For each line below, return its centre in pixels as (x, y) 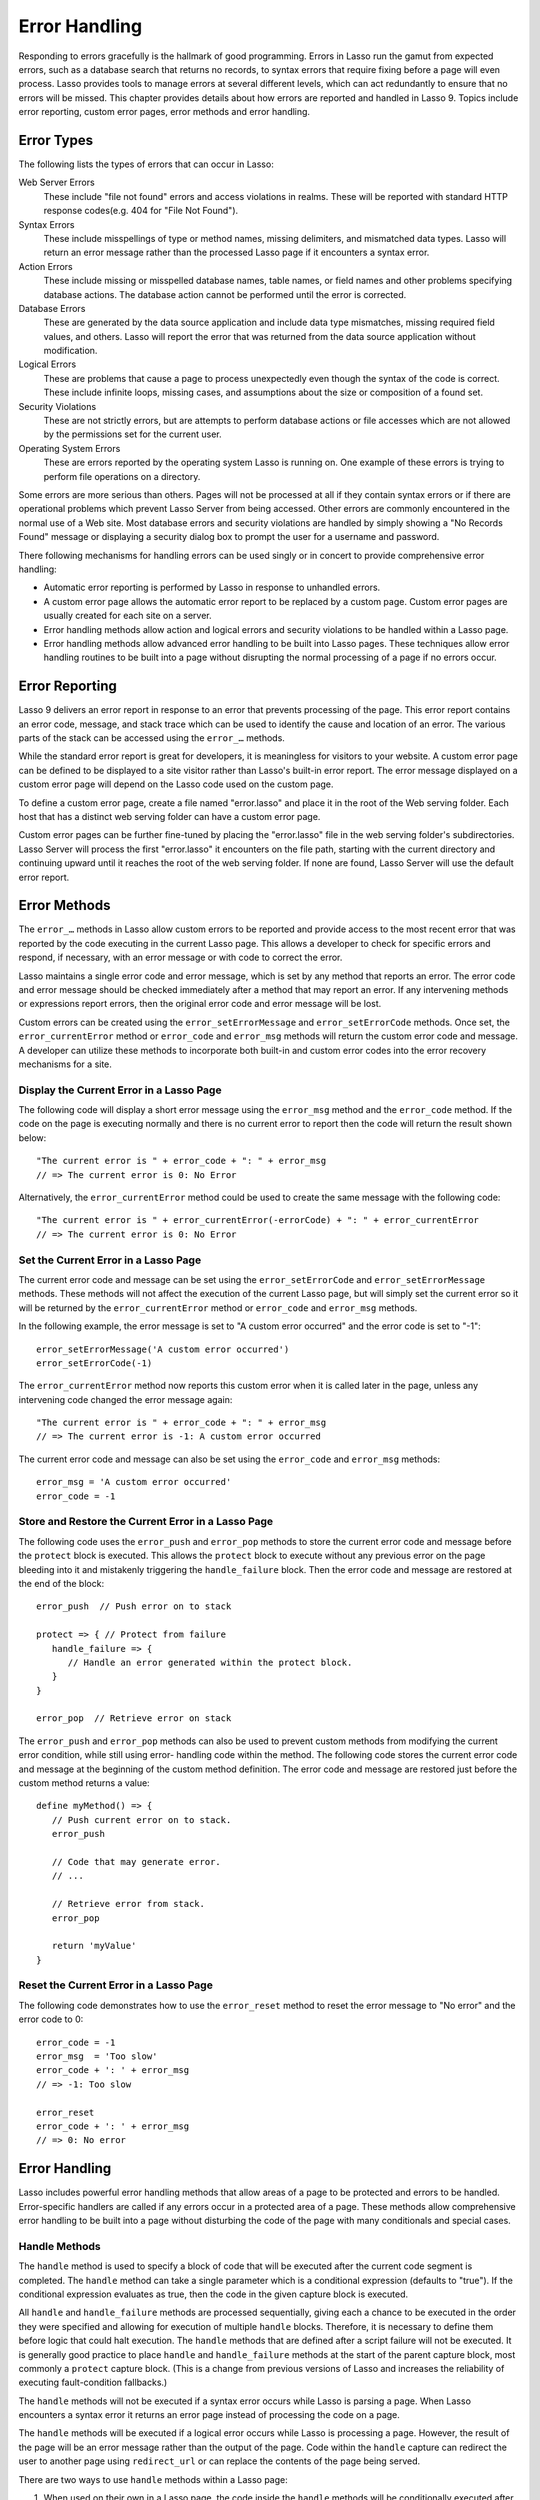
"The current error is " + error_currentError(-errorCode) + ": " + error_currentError (258, 1220)
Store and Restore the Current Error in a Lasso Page (146, 1522)
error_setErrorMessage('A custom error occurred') (163, 1349)
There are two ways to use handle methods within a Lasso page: (153, 2479)
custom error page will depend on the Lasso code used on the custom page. (176, 784)
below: (32, 1137)
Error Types (56, 140)
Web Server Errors (56, 182)
